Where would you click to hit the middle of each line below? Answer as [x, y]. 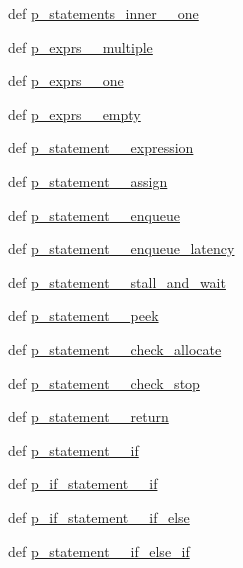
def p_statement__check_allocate [115, 348]
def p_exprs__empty [74, 113]
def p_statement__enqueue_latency [121, 248]
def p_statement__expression [101, 147]
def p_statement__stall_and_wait [117, 281]
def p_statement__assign [88, 180]
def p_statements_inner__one [103, 13]
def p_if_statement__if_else [99, 516]
